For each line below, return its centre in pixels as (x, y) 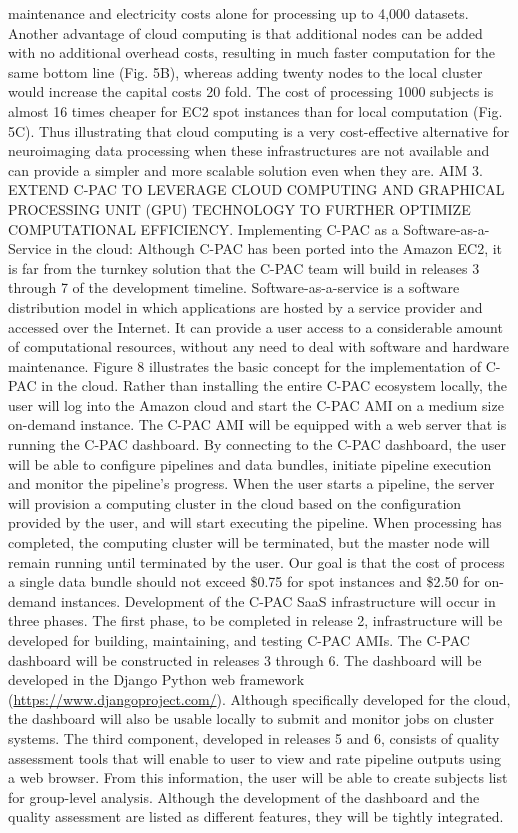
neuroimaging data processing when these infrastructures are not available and (249, 150)
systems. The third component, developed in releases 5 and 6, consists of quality (254, 737)
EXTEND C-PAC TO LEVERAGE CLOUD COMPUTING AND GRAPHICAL (256, 189)
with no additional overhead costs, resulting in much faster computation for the (251, 52)
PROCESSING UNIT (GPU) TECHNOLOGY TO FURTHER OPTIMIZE (239, 208)
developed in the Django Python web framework (156, 679)
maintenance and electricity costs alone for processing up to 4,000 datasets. (238, 13)
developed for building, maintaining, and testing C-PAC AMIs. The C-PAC (239, 640)
